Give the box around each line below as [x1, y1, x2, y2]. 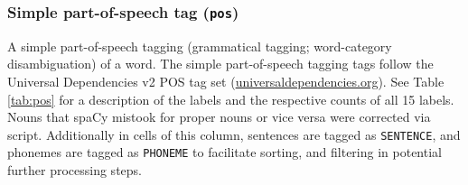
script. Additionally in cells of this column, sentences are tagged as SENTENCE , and [7, 125, 461, 143]
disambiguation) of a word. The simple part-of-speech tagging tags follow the [7, 54, 434, 73]
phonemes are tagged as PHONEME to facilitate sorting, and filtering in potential [7, 143, 442, 162]
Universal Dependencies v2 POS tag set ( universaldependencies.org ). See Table [7, 71, 445, 90]
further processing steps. [7, 161, 142, 180]
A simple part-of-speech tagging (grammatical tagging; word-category [7, 36, 392, 55]
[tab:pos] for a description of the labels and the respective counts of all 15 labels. [7, 89, 454, 108]
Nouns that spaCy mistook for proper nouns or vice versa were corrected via [7, 107, 431, 126]
